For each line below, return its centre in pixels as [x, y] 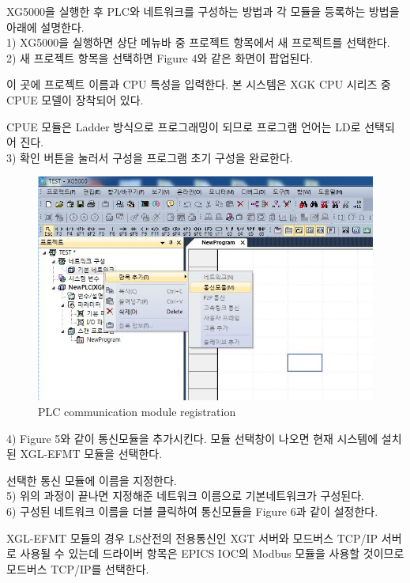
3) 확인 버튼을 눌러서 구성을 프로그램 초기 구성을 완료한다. [150, 157]
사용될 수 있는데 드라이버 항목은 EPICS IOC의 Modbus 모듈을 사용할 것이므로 [212, 553]
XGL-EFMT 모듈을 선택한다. [91, 454]
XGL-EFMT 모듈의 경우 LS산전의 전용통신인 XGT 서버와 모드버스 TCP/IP [192, 538]
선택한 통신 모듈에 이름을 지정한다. [92, 480]
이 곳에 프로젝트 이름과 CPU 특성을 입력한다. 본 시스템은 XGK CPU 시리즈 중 [199, 84]
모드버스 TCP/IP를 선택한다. [78, 568]
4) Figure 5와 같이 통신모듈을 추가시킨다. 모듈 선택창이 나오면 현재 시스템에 [192, 438]
